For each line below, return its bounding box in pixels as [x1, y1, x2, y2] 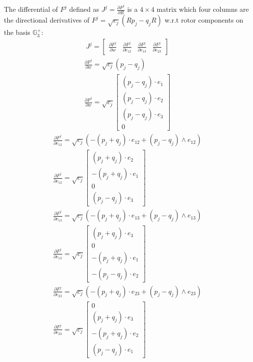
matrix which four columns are [156, 4, 249, 14]
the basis [4, 27, 30, 37]
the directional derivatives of [4, 15, 90, 25]
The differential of [4, 4, 58, 14]
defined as [69, 4, 100, 14]
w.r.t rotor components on [164, 15, 244, 25]
